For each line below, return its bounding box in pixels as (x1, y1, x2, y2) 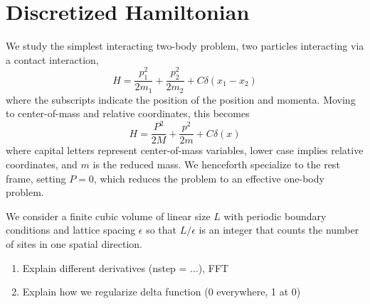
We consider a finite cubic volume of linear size (6, 208, 211, 223)
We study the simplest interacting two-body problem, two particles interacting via (6, 38, 364, 53)
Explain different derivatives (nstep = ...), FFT (22, 260, 229, 275)
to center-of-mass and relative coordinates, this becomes (6, 106, 250, 121)
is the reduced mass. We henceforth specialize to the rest (92, 157, 340, 172)
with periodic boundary (223, 208, 327, 223)
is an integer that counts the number (199, 222, 359, 237)
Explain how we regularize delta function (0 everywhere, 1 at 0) (22, 284, 301, 299)
